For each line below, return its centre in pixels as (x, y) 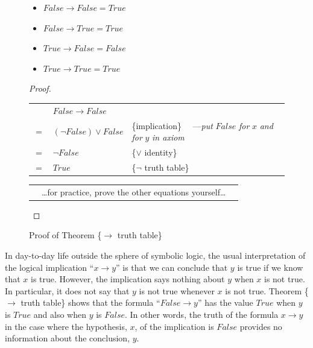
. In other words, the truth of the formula (201, 314)
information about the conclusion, (68, 338)
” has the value (225, 302)
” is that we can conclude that (172, 267)
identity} (161, 152)
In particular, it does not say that (67, 290)
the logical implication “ (49, 267)
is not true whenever (177, 290)
